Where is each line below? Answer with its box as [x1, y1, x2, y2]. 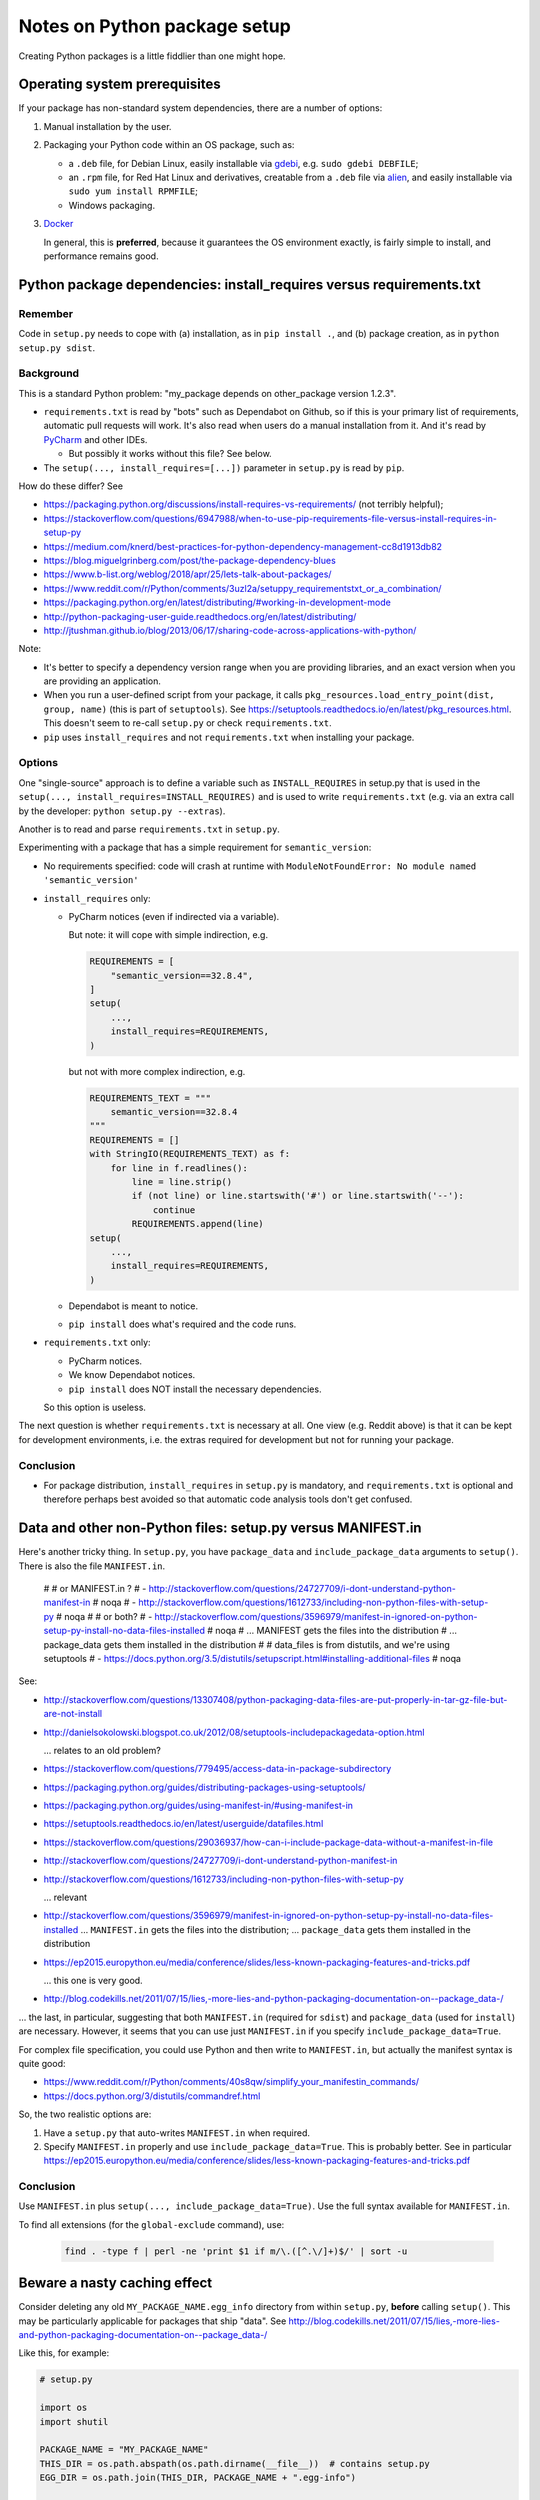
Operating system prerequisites [18, 76, 221, 93]
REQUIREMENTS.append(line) [131, 1218, 264, 1230]
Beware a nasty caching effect [18, 2275, 213, 2292]
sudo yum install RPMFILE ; [68, 185, 199, 197]
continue [152, 1204, 196, 1215]
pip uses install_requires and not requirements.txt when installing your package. [43, 731, 415, 743]
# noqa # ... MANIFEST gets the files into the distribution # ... [206, 1625, 457, 1637]
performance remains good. [43, 250, 159, 262]
